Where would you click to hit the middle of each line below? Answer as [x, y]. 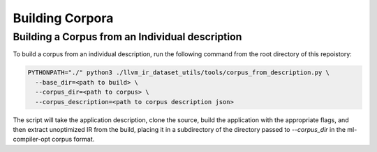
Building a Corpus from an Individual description [127, 37]
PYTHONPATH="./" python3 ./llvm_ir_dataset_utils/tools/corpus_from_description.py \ [178, 73]
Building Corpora [63, 18]
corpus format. [73, 140]
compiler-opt [31, 140]
